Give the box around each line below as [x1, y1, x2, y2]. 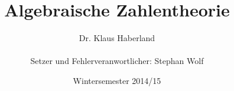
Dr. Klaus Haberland [79, 32, 155, 44]
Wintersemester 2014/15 [73, 74, 161, 86]
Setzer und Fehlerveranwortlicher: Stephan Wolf [30, 55, 204, 67]
